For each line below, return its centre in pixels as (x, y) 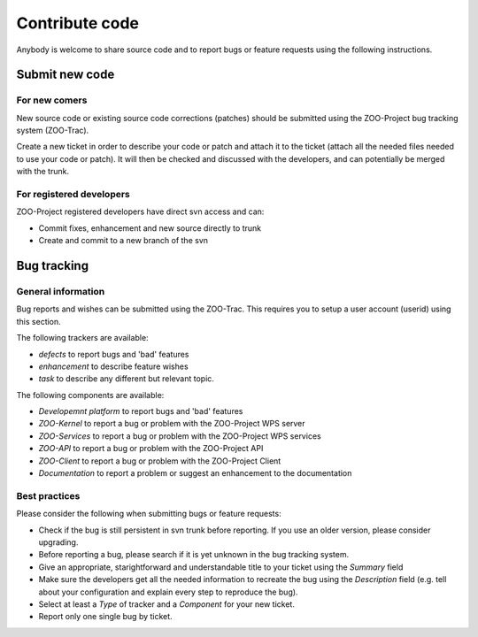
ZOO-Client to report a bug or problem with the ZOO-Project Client (160, 461)
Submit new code (66, 75)
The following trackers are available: (83, 338)
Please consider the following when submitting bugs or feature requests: (149, 514)
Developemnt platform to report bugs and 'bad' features (141, 411)
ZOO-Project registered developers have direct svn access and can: (140, 211)
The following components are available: (90, 395)
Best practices (48, 495)
